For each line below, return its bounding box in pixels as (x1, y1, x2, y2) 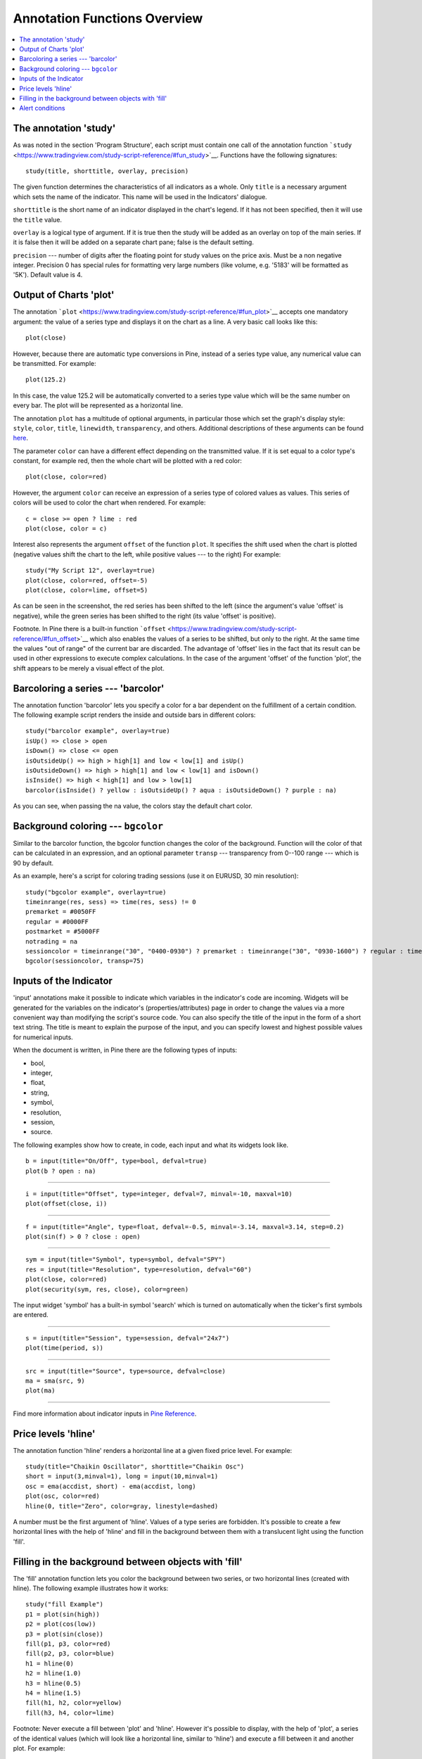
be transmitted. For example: (13, 359, 96, 367)
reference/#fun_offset (13, 634, 77, 643)
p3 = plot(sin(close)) (25, 1630, 104, 1638)
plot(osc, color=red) (25, 1492, 100, 1500)
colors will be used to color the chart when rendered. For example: (13, 498, 206, 507)
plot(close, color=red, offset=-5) (25, 576, 148, 584)
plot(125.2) (25, 376, 67, 383)
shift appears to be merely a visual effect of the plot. (13, 663, 165, 672)
